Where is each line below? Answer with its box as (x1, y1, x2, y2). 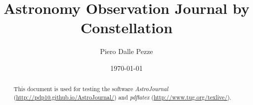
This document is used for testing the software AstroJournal (13, 85, 169, 93)
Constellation (80, 17, 173, 38)
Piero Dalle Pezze (100, 46, 153, 56)
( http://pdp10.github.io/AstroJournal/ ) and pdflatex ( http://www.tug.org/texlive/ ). (13, 93, 232, 101)
